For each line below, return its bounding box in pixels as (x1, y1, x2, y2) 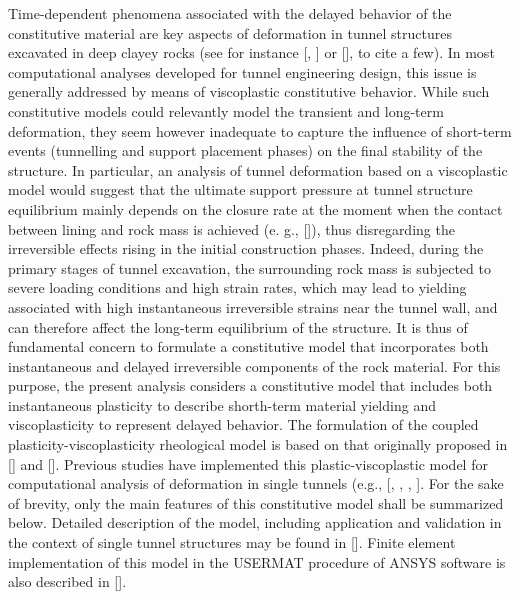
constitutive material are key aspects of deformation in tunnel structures (8, 22, 452, 43)
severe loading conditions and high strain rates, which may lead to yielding (8, 277, 467, 298)
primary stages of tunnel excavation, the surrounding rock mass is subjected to (8, 257, 491, 278)
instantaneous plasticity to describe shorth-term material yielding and (8, 394, 436, 415)
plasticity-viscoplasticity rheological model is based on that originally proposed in (8, 434, 508, 455)
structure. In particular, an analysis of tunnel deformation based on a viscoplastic (8, 159, 508, 180)
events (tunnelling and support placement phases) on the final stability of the (8, 140, 483, 161)
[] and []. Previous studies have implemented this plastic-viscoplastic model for (8, 453, 488, 474)
